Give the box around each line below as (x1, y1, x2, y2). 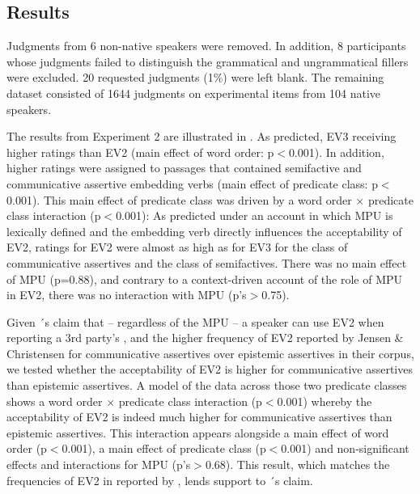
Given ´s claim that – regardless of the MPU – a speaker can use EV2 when (6, 313, 384, 330)
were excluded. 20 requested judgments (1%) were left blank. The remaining (6, 69, 384, 86)
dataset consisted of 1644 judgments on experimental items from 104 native (6, 84, 381, 101)
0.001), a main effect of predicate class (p (62, 440, 266, 457)
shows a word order (6, 392, 103, 409)
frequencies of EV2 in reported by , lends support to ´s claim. (6, 471, 313, 488)
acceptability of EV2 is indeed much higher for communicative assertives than (6, 408, 392, 425)
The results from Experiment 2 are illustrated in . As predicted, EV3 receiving (6, 128, 397, 145)
